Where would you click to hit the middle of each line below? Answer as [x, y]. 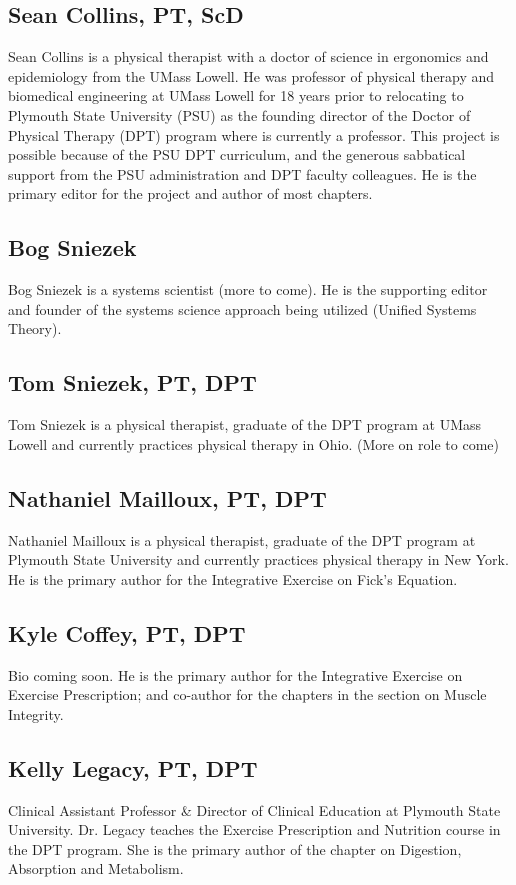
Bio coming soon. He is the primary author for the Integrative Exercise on [235, 674]
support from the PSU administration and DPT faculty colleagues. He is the [242, 173]
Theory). [35, 328]
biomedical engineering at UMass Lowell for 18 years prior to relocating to [236, 95]
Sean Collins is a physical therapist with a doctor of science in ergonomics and [248, 56]
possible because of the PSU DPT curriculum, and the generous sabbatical [237, 154]
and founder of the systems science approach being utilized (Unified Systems [242, 308]
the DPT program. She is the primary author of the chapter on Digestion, [235, 848]
